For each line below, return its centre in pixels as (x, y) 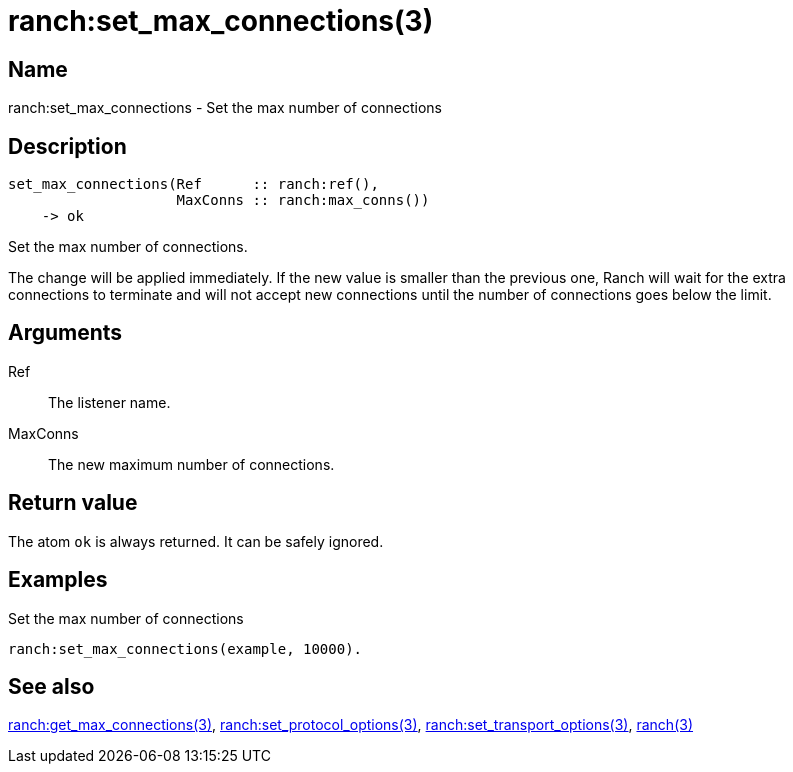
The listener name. (109, 402)
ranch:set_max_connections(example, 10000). (185, 648)
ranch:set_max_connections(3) (221, 21)
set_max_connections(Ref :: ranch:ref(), (193, 184)
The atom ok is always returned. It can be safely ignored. (196, 541)
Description (67, 146)
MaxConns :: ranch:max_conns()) (303, 200)
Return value (73, 503)
